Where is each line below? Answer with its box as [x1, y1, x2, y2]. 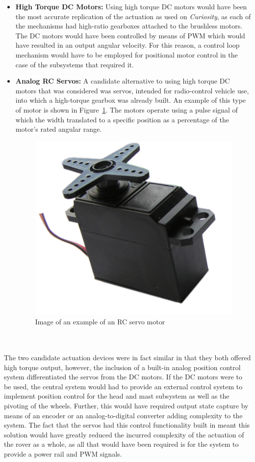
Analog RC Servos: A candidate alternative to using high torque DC [15, 76, 230, 86]
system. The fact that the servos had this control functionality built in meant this [4, 420, 250, 430]
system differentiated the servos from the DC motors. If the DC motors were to [4, 372, 242, 382]
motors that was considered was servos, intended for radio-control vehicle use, [15, 85, 249, 95]
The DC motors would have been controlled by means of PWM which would [15, 30, 245, 40]
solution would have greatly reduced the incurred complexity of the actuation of [4, 429, 244, 439]
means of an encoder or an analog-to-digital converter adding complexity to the [4, 410, 243, 420]
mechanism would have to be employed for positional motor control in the [15, 49, 238, 59]
